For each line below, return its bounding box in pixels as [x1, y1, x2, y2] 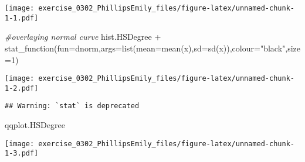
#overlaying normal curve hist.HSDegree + [5, 30, 161, 43]
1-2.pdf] [5, 84, 39, 92]
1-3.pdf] [5, 149, 39, 158]
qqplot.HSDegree [5, 119, 65, 131]
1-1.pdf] [5, 13, 39, 22]
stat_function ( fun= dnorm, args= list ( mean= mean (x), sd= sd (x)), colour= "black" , [5, 42, 288, 54]
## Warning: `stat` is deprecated [5, 102, 140, 111]
